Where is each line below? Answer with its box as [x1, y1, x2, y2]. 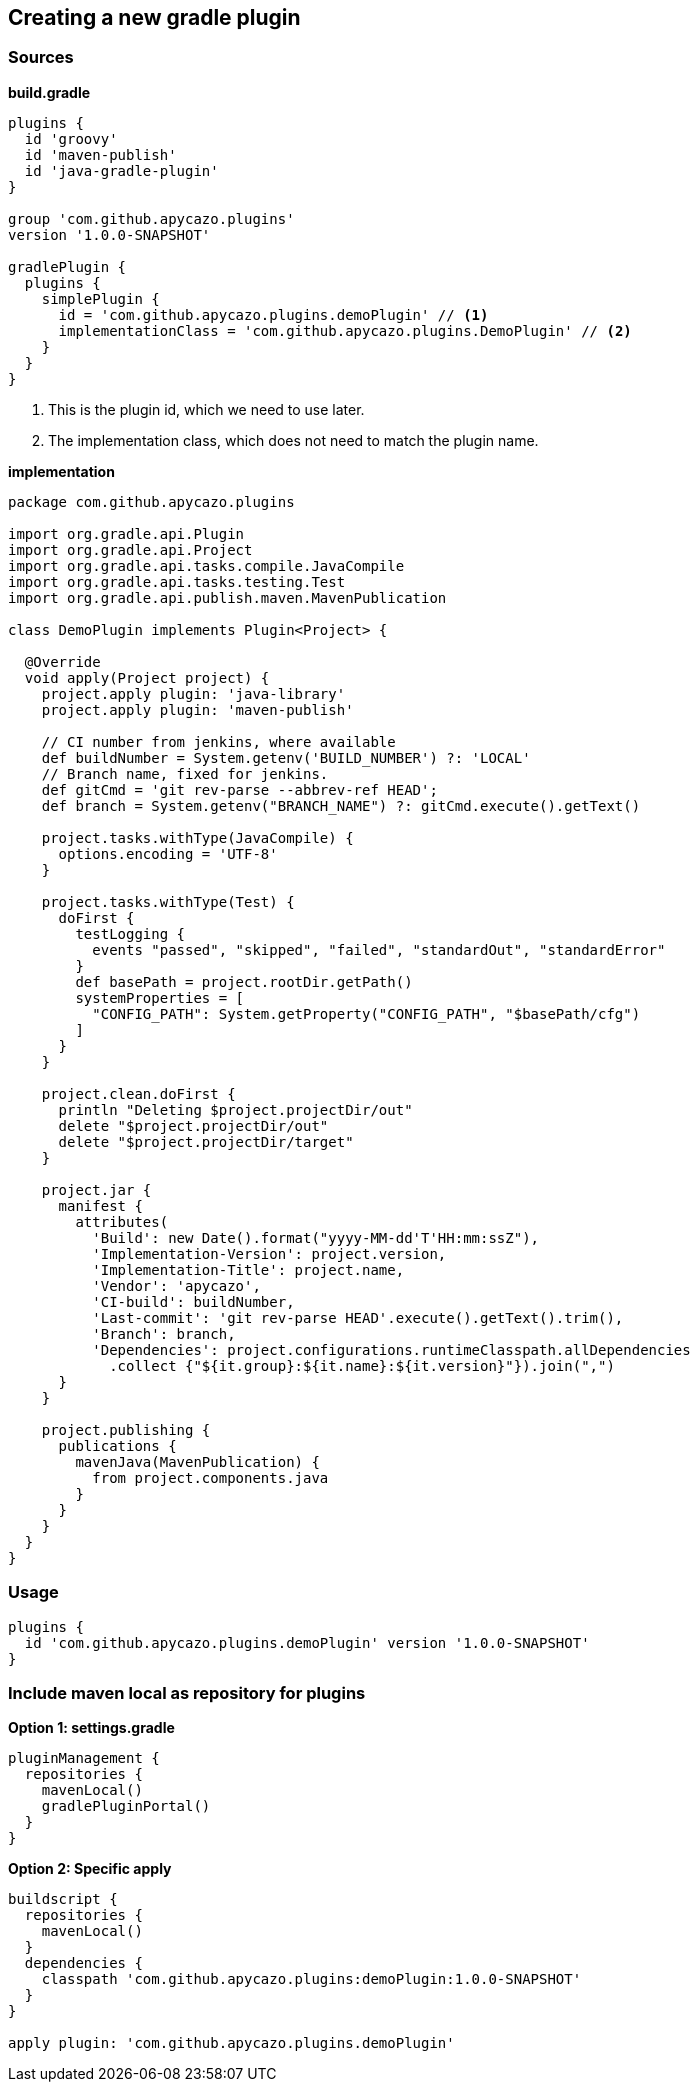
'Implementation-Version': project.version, [92, 1245, 447, 1262]
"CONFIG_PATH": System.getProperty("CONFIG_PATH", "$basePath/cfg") [92, 1005, 641, 1022]
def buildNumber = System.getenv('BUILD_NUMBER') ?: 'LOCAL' [41, 749, 531, 766]
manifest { [58, 1197, 143, 1214]
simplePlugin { [41, 290, 160, 307]
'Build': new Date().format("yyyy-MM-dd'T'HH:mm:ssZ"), [92, 1229, 540, 1246]
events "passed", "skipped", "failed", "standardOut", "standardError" [92, 941, 666, 958]
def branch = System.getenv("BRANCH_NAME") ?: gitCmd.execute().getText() [41, 797, 641, 814]
